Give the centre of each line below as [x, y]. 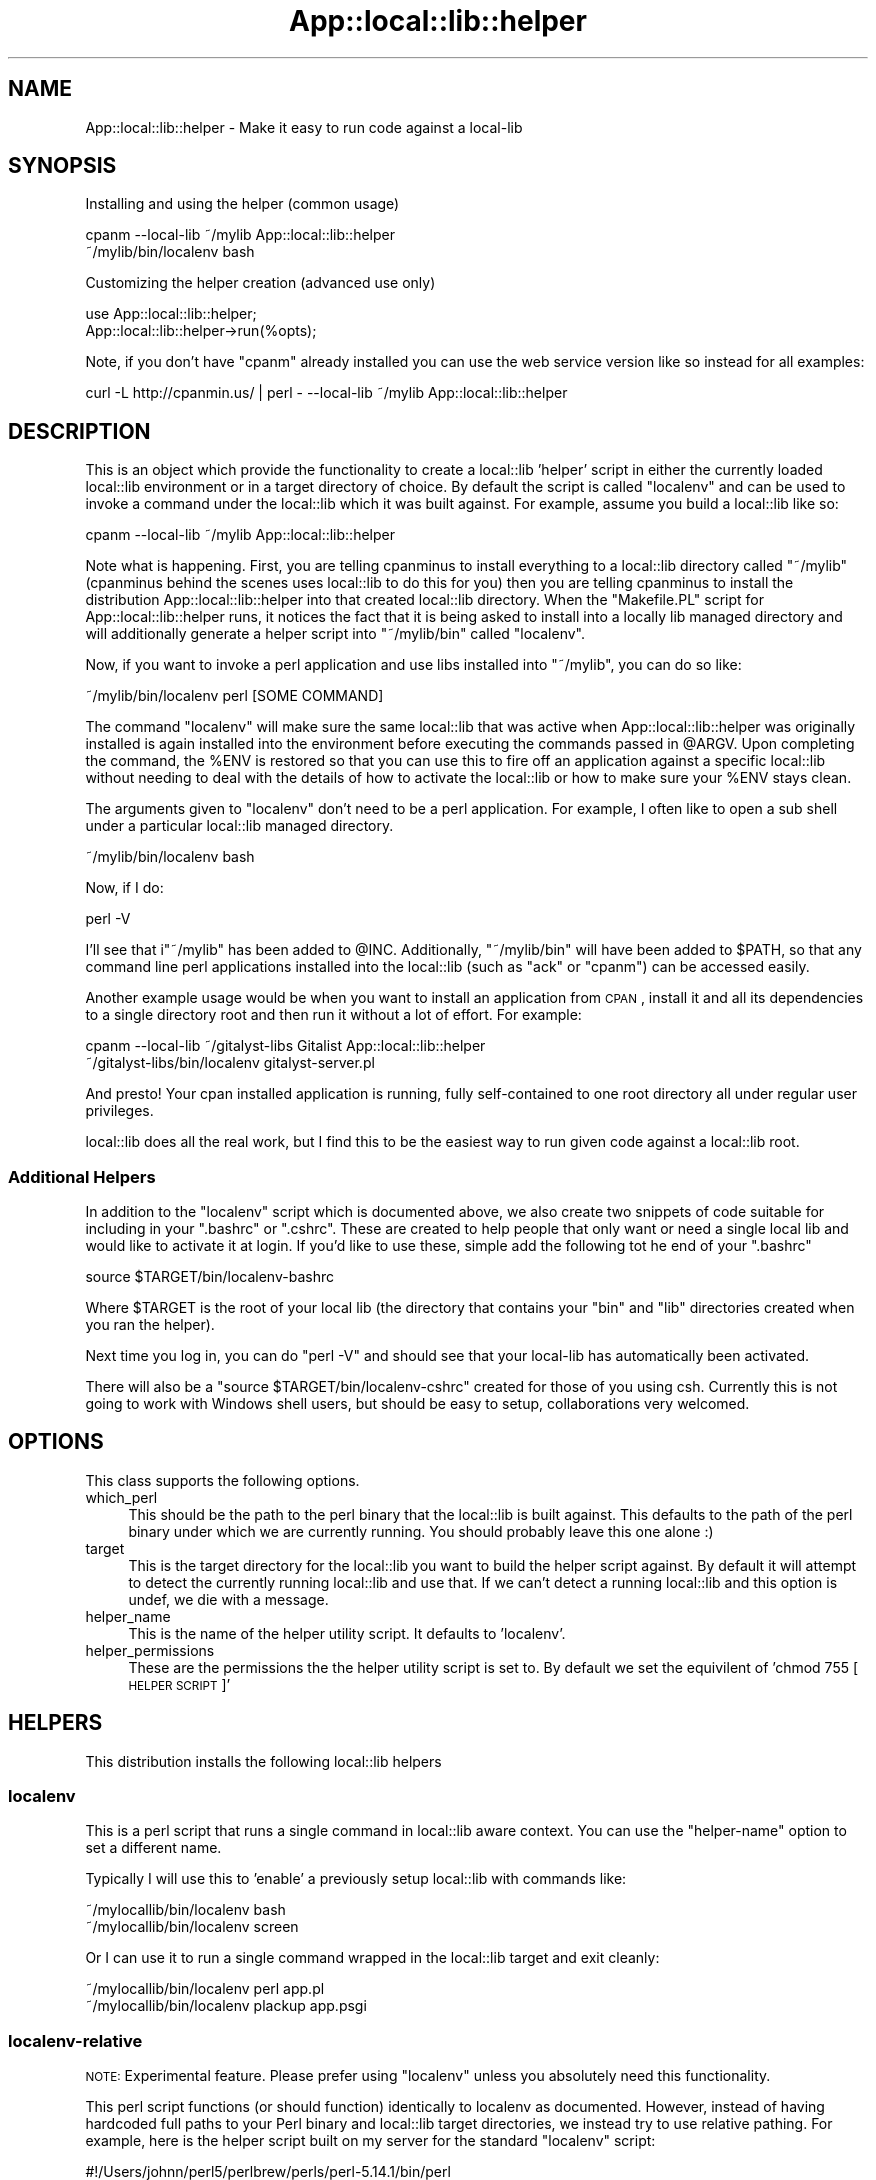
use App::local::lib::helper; [171, 314]
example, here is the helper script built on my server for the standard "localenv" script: [370, 2141]
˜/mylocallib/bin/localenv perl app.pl [205, 1989]
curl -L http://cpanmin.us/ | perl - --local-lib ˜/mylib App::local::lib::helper [326, 393]
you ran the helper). [150, 1325]
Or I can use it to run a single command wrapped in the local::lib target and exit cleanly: [372, 1958]
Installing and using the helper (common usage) [242, 204]
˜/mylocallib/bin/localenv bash [185, 1910]
